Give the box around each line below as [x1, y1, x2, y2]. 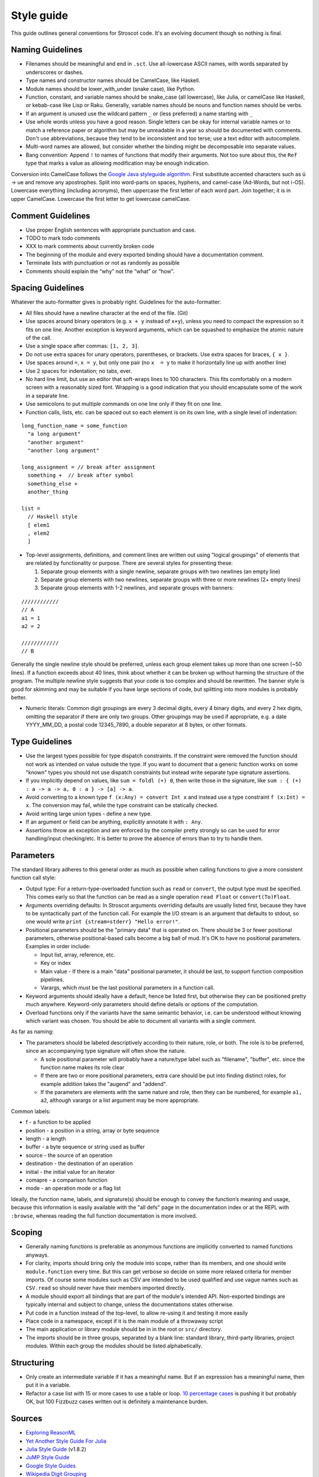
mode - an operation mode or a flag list [25, 1185, 121, 1192]
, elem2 [27, 530, 50, 537]
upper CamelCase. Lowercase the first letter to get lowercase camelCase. [11, 195, 191, 202]
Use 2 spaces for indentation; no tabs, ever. [25, 367, 132, 375]
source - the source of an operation [25, 1151, 113, 1159]
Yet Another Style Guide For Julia [25, 1437, 106, 1445]
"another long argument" [27, 447, 100, 454]
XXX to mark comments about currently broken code [25, 243, 155, 250]
